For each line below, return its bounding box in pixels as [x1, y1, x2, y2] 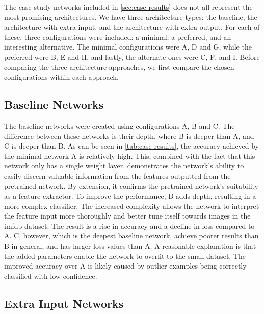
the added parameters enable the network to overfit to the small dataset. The [4, 250, 246, 261]
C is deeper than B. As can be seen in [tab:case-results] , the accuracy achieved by [4, 140, 259, 151]
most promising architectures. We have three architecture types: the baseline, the [4, 11, 257, 22]
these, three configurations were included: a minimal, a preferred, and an [4, 31, 231, 42]
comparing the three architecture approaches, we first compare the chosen [4, 61, 234, 72]
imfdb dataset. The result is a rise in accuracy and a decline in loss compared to [4, 220, 255, 231]
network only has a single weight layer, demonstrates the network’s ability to [4, 160, 244, 171]
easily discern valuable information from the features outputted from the [4, 170, 231, 181]
